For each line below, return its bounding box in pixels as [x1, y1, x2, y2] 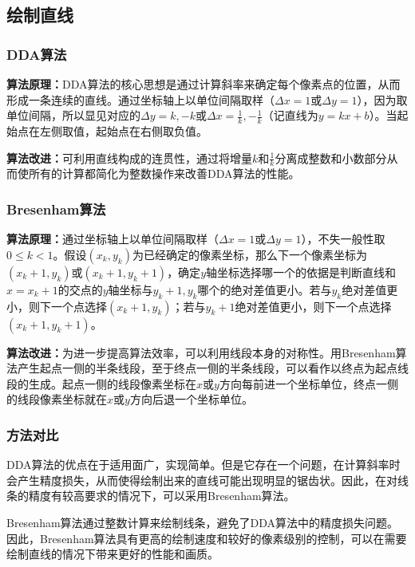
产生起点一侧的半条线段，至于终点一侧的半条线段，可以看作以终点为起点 [17, 360, 397, 376]
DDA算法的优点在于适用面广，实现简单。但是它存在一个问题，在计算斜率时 [6, 456, 401, 473]
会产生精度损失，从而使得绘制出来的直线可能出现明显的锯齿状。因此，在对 [6, 471, 397, 488]
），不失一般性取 [301, 230, 385, 247]
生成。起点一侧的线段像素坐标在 [28, 375, 196, 392]
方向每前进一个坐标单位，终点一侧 [219, 375, 398, 392]
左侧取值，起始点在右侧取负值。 [39, 123, 207, 140]
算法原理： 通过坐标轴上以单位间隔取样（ [6, 230, 219, 247]
